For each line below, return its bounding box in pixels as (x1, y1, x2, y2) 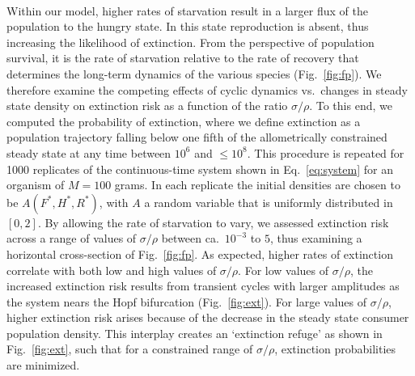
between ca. (161, 230, 219, 247)
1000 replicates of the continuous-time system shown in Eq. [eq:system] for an (6, 160, 393, 177)
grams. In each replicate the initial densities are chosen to (114, 176, 400, 193)
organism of (6, 176, 65, 193)
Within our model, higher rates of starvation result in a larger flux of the (6, 2, 368, 19)
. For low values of (238, 261, 329, 278)
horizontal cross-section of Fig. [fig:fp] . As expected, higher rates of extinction (6, 245, 393, 262)
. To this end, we (309, 97, 392, 114)
